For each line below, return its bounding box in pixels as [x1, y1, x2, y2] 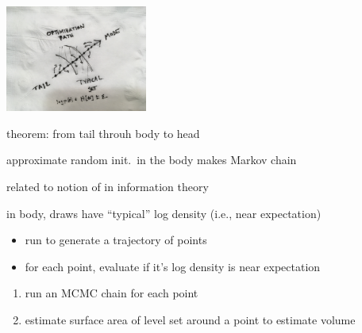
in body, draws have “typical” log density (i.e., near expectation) [6, 205, 322, 221]
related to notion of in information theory [6, 178, 209, 195]
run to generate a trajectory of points [25, 232, 207, 248]
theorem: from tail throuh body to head [6, 124, 200, 141]
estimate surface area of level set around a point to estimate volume [25, 312, 356, 328]
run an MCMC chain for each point [25, 285, 198, 301]
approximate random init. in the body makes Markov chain [6, 151, 297, 168]
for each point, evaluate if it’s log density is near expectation [25, 258, 321, 274]
